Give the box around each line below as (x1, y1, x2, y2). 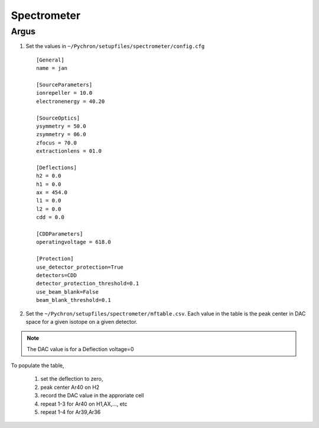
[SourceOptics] (36, 114, 80, 121)
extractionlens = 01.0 (36, 148, 102, 155)
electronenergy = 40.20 (36, 98, 105, 105)
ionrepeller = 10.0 (36, 89, 93, 96)
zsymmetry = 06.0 (36, 131, 86, 138)
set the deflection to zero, (40, 375, 103, 382)
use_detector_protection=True (36, 263, 124, 271)
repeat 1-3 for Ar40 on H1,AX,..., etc (40, 400, 128, 407)
